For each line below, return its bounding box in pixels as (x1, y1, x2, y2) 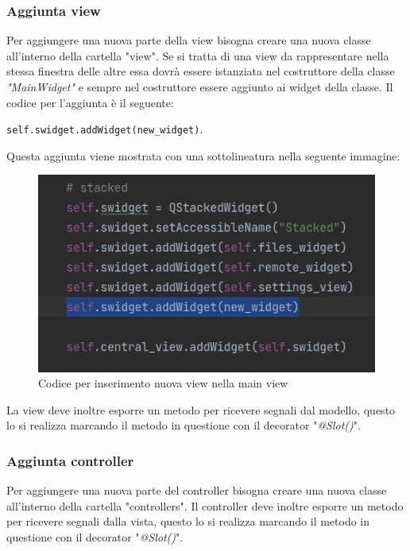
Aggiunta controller (6, 450, 134, 470)
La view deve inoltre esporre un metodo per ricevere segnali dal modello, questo (6, 401, 396, 418)
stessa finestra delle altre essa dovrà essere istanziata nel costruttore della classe (6, 63, 395, 79)
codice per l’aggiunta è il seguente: (6, 94, 174, 110)
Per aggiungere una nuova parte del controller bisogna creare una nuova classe (6, 482, 387, 499)
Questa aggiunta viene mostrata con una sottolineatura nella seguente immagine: (6, 147, 400, 164)
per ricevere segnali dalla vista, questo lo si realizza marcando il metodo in (6, 513, 370, 530)
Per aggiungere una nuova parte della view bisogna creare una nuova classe (6, 32, 371, 48)
